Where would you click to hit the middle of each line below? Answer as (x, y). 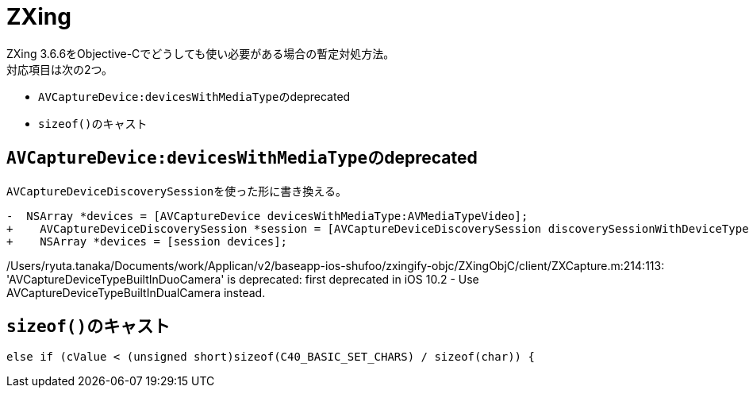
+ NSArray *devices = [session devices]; (147, 241)
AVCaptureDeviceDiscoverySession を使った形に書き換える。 (177, 191)
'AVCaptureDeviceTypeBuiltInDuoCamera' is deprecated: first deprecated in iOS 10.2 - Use (243, 279)
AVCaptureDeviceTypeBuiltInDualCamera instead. (136, 292)
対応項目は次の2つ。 (60, 69)
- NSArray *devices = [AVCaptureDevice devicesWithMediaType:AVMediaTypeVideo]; (267, 216)
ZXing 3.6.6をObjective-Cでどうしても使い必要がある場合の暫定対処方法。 (201, 53)
